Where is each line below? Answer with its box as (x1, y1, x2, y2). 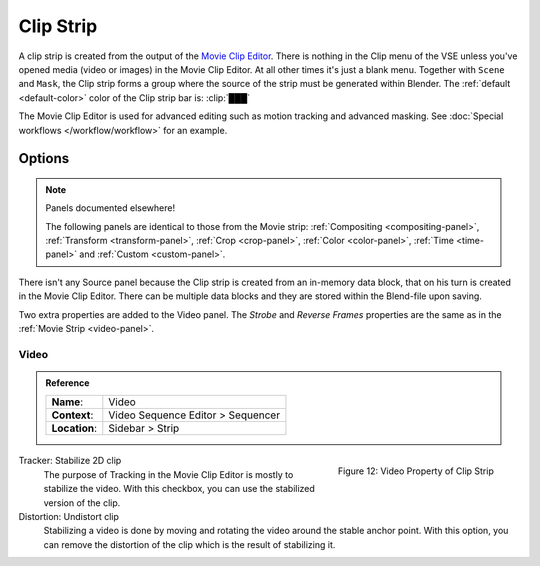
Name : (51, 395, 84, 409)
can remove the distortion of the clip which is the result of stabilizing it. (43, 538, 336, 550)
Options (18, 150, 70, 167)
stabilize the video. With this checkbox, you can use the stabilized (43, 483, 315, 495)
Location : (51, 421, 98, 435)
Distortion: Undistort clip (18, 510, 120, 522)
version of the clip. (43, 496, 121, 509)
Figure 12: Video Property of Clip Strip (337, 465, 494, 477)
